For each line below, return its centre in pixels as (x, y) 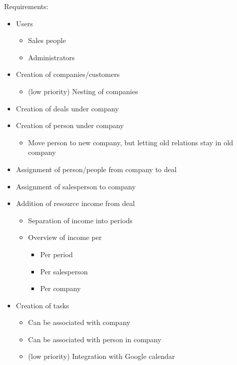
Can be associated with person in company (95, 339)
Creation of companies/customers (68, 74)
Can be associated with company (79, 322)
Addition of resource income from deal (75, 203)
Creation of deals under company (67, 108)
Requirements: (26, 6)
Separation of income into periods (80, 220)
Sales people (47, 40)
